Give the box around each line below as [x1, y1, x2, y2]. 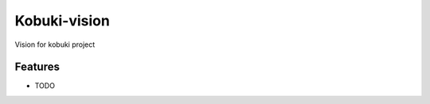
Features [14, 60, 60, 74]
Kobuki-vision [14, 12, 111, 29]
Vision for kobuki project [14, 40, 96, 49]
